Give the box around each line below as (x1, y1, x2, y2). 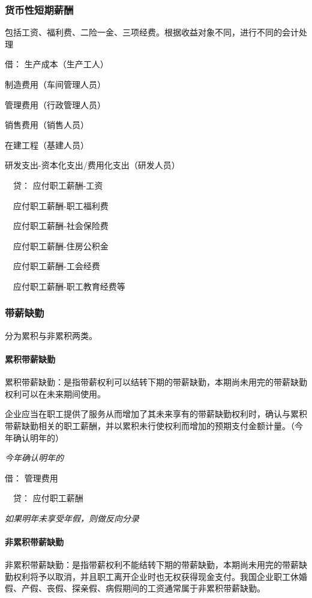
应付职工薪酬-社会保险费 (13, 219, 109, 232)
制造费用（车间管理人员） (5, 78, 106, 90)
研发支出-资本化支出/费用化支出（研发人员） (5, 159, 180, 171)
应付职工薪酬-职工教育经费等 (13, 279, 125, 292)
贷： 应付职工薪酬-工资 (13, 178, 103, 191)
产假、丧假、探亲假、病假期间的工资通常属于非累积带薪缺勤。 (21, 582, 265, 594)
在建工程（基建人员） (5, 138, 89, 151)
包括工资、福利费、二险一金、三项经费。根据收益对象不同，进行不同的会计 (5, 26, 299, 38)
